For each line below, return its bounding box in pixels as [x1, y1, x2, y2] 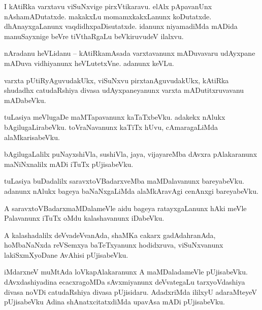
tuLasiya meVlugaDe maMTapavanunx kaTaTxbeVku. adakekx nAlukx [4, 112, 225, 122]
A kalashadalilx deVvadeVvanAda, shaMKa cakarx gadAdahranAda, [4, 229, 216, 240]
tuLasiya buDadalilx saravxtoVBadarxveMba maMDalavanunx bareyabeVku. [4, 176, 244, 186]
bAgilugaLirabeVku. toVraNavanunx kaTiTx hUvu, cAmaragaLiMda [4, 121, 218, 132]
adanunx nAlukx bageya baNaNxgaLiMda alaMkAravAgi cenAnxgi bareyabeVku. [4, 185, 258, 196]
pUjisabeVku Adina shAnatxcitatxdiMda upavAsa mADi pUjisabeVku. [4, 296, 225, 307]
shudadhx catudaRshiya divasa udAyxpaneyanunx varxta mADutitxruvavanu [4, 85, 244, 95]
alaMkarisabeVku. [4, 131, 60, 142]
